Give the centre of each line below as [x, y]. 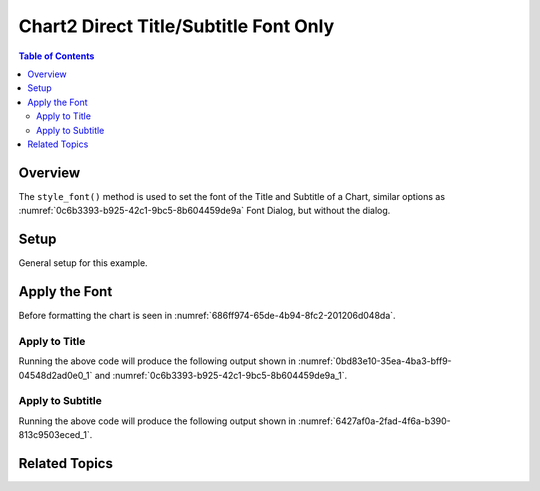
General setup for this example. [83, 263]
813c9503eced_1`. [55, 435]
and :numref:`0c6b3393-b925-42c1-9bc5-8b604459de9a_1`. [221, 375]
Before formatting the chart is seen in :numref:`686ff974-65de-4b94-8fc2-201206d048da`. [207, 315]
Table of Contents [56, 56]
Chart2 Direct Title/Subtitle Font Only [176, 26]
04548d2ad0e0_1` [55, 375]
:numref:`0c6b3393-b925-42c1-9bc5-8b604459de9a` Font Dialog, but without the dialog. [204, 211]
